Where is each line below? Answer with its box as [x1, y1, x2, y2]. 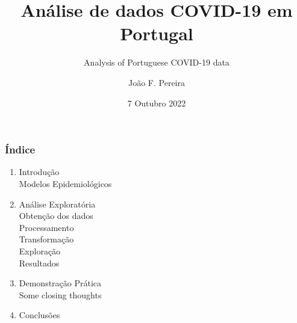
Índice [5, 142, 36, 157]
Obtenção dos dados [19, 209, 93, 222]
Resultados [19, 256, 60, 269]
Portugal [120, 21, 193, 46]
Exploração [19, 244, 61, 257]
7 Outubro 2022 [127, 96, 186, 109]
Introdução [19, 165, 60, 178]
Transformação [19, 233, 74, 245]
